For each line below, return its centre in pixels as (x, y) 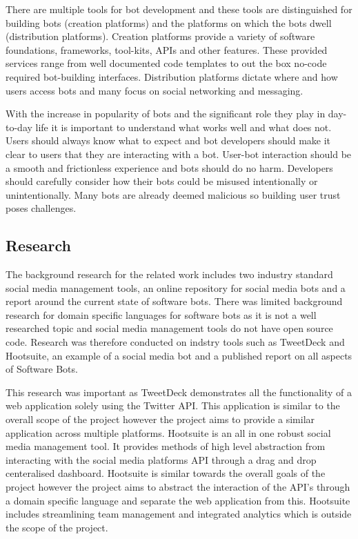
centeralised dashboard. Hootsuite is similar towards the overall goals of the (166, 473)
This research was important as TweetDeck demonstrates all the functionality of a (179, 392)
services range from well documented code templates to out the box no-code (166, 63)
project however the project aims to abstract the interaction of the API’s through (178, 487)
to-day (19, 127)
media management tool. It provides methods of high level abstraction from (166, 446)
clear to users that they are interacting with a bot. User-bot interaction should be (179, 154)
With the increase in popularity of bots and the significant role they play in (166, 114)
